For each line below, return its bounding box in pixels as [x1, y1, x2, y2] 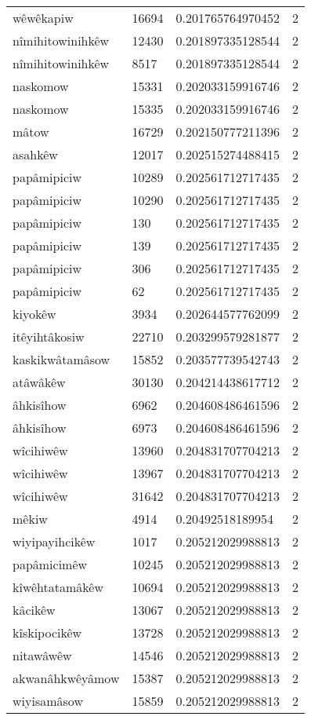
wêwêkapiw [13, 9, 74, 27]
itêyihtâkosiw [13, 327, 85, 345]
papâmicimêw [13, 555, 88, 573]
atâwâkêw [13, 373, 66, 391]
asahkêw [13, 145, 58, 163]
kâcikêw [13, 601, 56, 619]
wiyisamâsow [13, 692, 83, 710]
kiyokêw [13, 305, 56, 323]
